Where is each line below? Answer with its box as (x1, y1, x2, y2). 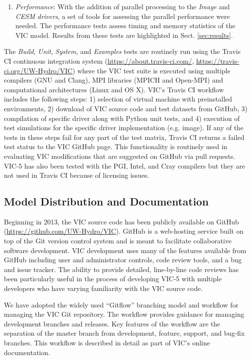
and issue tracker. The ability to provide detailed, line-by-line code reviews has (4, 264, 239, 274)
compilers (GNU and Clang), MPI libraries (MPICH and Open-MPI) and (4, 75, 223, 85)
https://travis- (196, 55, 239, 66)
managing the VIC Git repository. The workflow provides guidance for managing (4, 309, 244, 319)
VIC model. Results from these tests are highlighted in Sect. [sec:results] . (15, 30, 233, 40)
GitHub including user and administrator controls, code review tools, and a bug (4, 255, 242, 265)
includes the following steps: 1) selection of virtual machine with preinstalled (4, 94, 233, 104)
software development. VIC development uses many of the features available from (4, 245, 247, 255)
